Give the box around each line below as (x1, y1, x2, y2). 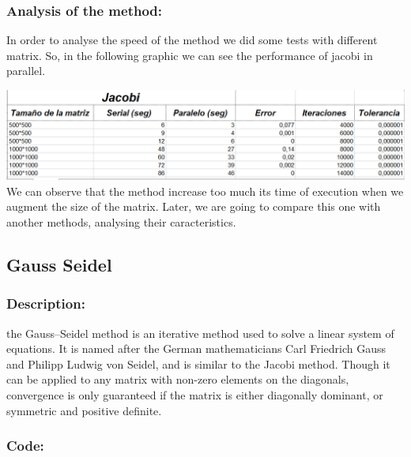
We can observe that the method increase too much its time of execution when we (6, 182, 404, 199)
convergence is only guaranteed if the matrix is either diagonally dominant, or (6, 386, 383, 403)
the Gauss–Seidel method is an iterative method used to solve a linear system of (6, 324, 394, 341)
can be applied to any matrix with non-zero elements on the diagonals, (6, 371, 349, 388)
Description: (6, 294, 85, 313)
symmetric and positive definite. (6, 402, 162, 418)
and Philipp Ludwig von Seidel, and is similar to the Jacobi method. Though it (6, 355, 390, 372)
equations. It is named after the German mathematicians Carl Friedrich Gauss (6, 340, 386, 357)
